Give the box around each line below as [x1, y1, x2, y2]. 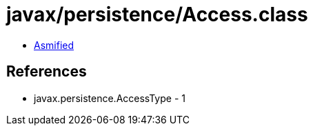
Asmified [34, 39, 74, 51]
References [6, 63, 87, 81]
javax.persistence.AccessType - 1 [34, 92, 185, 104]
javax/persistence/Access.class [6, 3, 308, 26]
